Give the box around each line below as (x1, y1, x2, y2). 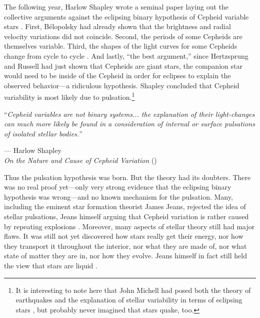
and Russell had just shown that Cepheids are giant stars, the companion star (4, 60, 242, 71)
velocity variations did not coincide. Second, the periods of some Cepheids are (4, 31, 242, 41)
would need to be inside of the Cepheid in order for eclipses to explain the (4, 70, 231, 81)
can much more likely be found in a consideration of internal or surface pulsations (4, 118, 255, 129)
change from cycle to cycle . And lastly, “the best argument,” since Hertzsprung (4, 50, 248, 61)
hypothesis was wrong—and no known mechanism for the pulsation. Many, (4, 191, 233, 202)
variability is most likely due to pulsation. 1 (4, 90, 135, 102)
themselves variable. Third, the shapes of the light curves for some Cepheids (4, 41, 237, 51)
